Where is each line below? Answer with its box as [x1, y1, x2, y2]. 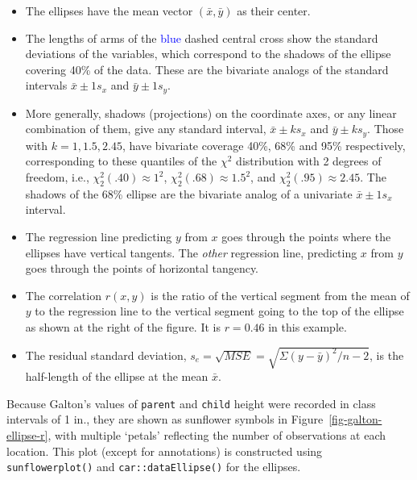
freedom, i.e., [25, 169, 89, 186]
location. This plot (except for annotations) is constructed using [6, 442, 323, 459]
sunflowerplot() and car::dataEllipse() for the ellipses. [6, 458, 301, 475]
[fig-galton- [328, 411, 382, 428]
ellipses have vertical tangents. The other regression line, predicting [25, 244, 357, 261]
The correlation [25, 286, 101, 303]
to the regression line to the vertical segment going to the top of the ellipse [35, 303, 404, 319]
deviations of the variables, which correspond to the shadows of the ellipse [25, 45, 391, 62]
